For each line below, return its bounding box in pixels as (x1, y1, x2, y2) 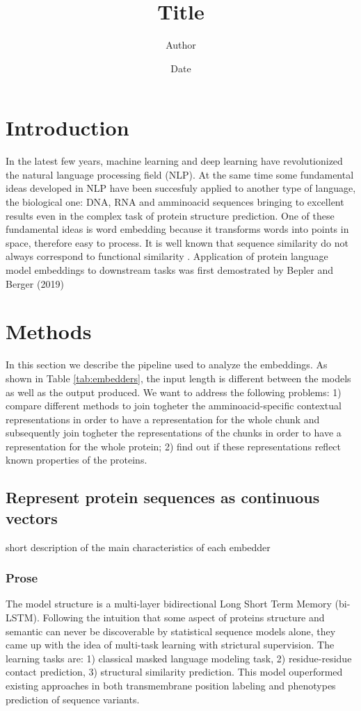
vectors (6, 507, 58, 528)
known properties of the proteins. (6, 452, 147, 467)
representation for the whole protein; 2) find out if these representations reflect (6, 439, 342, 453)
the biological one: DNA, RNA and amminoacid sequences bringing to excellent (6, 195, 344, 209)
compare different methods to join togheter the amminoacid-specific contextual (6, 398, 342, 413)
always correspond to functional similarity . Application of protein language (6, 249, 328, 263)
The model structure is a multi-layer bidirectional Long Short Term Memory (6, 596, 332, 611)
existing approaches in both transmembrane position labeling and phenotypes (6, 678, 336, 693)
